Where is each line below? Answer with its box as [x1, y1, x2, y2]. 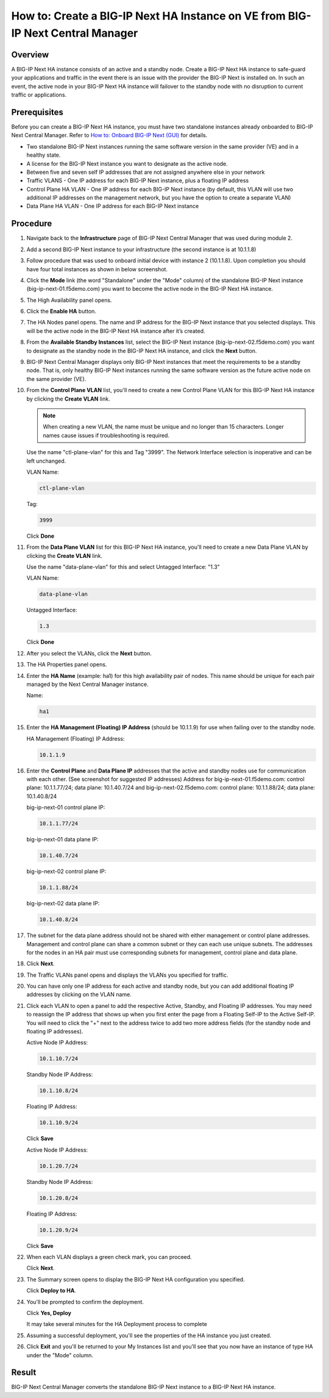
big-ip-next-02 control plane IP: [26, 868, 107, 875]
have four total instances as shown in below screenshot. [26, 265, 168, 273]
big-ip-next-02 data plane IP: [26, 900, 100, 907]
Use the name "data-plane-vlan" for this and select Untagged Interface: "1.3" [26, 563, 221, 571]
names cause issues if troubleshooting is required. [43, 432, 170, 439]
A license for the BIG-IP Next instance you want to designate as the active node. [26, 160, 228, 167]
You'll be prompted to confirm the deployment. [26, 1298, 144, 1305]
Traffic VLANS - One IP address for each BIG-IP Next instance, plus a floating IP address [26, 177, 249, 184]
